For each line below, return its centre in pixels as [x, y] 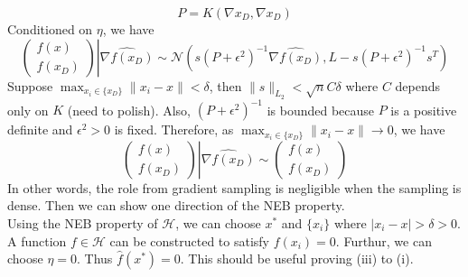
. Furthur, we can [384, 240]
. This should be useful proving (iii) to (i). [297, 259]
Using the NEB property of [83, 222]
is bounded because [321, 110]
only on [28, 110]
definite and [40, 129]
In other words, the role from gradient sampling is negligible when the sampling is [234, 187]
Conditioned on [50, 29]
